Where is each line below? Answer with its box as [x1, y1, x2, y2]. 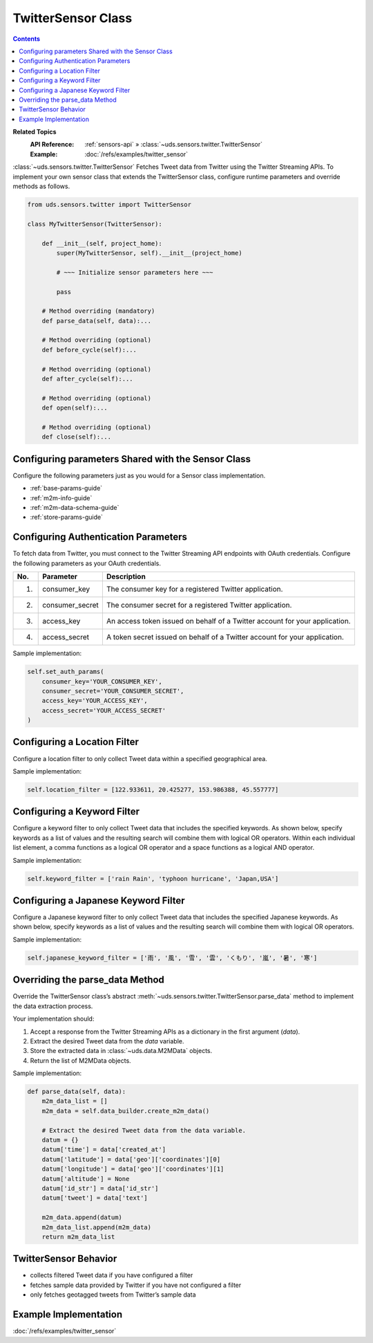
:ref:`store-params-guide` [30, 513, 104, 522]
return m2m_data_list [41, 1232, 115, 1241]
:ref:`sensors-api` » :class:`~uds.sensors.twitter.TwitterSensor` [84, 140, 262, 149]
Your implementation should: [12, 1014, 95, 1023]
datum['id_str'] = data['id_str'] [41, 1184, 159, 1192]
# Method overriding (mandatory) [41, 307, 155, 315]
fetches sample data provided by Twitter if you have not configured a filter [30, 1281, 242, 1289]
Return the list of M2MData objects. [30, 1056, 131, 1065]
